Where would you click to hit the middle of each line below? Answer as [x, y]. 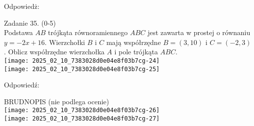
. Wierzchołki [65, 42]
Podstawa [19, 32]
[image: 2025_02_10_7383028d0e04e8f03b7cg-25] [82, 69]
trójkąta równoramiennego [88, 32]
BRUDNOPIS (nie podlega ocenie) [57, 101]
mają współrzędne [134, 42]
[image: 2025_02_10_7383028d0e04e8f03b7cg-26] [82, 110]
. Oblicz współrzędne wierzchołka [54, 52]
